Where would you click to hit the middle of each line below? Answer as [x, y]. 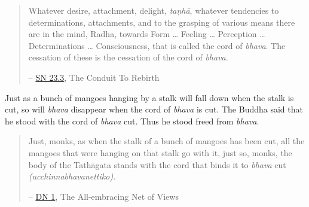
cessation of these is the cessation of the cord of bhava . [128, 57]
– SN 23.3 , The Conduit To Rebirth [94, 77]
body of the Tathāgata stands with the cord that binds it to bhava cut [157, 164]
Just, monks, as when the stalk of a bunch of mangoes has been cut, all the [166, 141]
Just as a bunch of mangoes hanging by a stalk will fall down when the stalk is [149, 97]
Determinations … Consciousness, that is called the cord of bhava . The [157, 45]
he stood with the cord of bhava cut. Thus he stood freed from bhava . [132, 121]
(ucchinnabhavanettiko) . [72, 176]
